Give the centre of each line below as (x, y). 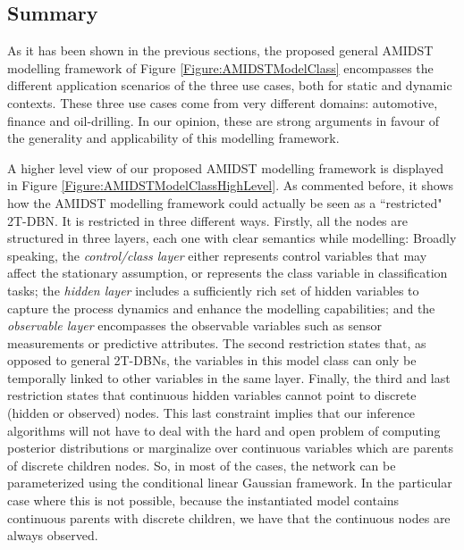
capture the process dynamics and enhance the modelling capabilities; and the (221, 308)
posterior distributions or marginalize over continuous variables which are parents (230, 448)
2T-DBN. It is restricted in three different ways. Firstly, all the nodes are (207, 220)
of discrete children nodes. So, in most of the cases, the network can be (202, 465)
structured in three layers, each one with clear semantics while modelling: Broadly (232, 238)
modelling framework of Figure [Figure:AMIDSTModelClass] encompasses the (220, 67)
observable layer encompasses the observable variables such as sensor (194, 325)
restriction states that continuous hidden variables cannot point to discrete (212, 395)
